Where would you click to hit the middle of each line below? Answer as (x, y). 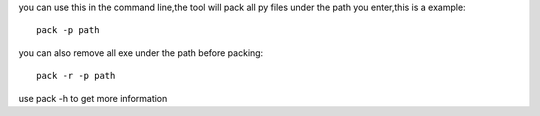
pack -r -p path (76, 76)
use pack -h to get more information (93, 98)
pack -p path (68, 30)
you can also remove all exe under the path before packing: (141, 52)
